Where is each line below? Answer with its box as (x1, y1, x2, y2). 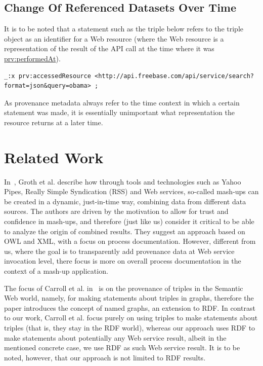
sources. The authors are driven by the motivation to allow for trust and (4, 206, 229, 216)
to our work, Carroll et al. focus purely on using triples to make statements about (4, 312, 258, 323)
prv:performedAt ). (4, 53, 61, 63)
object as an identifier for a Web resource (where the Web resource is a (4, 33, 224, 44)
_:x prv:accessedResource (4, 72, 91, 80)
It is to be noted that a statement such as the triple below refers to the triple (4, 23, 243, 34)
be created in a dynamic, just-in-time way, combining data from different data (4, 196, 246, 206)
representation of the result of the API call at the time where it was (4, 43, 214, 54)
